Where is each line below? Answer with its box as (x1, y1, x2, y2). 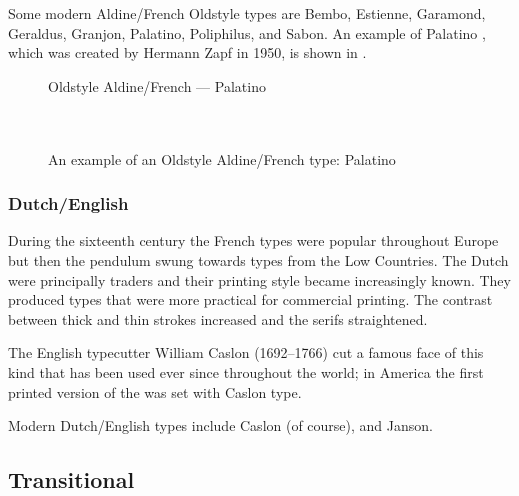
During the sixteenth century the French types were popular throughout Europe (8, 230, 499, 251)
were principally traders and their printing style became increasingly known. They (8, 269, 511, 290)
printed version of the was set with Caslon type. (8, 381, 302, 402)
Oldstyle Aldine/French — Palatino (48, 75, 266, 96)
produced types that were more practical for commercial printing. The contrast (8, 289, 493, 310)
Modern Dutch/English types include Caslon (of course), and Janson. (8, 415, 433, 436)
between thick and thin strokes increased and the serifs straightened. (8, 308, 428, 329)
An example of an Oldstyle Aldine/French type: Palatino (48, 148, 396, 169)
